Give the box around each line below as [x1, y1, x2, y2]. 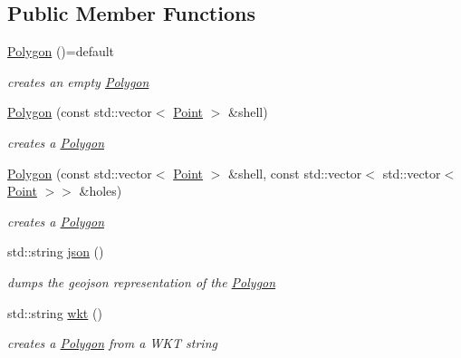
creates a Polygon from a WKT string [7, 334, 217, 353]
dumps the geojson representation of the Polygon [7, 272, 276, 291]
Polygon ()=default [7, 42, 115, 61]
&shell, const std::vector [228, 163, 362, 182]
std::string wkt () [7, 303, 102, 322]
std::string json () [7, 242, 104, 261]
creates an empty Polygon [7, 72, 149, 91]
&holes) [79, 181, 122, 200]
